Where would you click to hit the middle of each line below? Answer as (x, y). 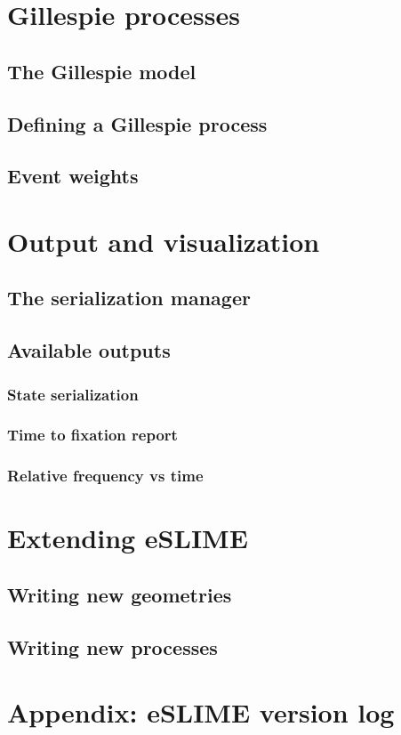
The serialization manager (129, 298)
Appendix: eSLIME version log (201, 712)
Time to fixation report (92, 435)
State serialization (73, 394)
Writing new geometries (120, 594)
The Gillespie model (102, 71)
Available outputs (89, 350)
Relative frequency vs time (105, 476)
